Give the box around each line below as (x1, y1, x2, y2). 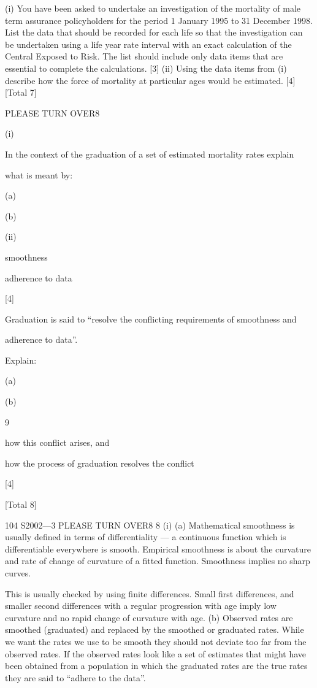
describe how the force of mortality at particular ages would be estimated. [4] (5, 74, 296, 86)
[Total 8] (5, 498, 37, 511)
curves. (5, 567, 31, 579)
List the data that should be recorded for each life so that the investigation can (5, 26, 303, 39)
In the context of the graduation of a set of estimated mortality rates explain (5, 147, 294, 160)
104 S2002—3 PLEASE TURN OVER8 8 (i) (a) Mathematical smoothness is (5, 518, 295, 531)
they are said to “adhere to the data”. (5, 671, 146, 684)
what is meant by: (5, 168, 73, 181)
